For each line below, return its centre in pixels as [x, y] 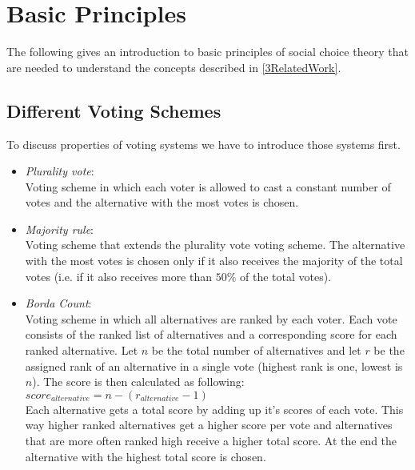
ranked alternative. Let [82, 350]
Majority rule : [59, 229]
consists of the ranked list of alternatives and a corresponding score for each [211, 334]
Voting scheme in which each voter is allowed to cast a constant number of [208, 186]
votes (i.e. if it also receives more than [119, 276]
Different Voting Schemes [114, 110]
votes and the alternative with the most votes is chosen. [162, 202]
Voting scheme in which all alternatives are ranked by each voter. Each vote [211, 318]
